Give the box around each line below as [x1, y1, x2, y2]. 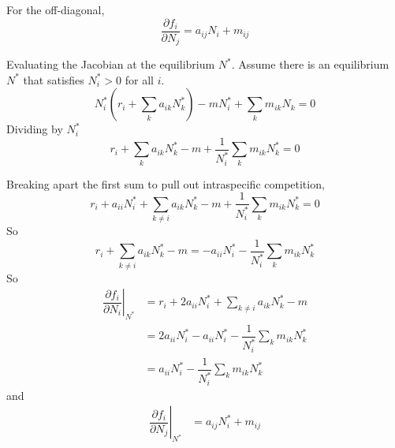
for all [125, 71, 154, 88]
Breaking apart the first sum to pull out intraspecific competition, [6, 175, 325, 192]
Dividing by [6, 121, 63, 137]
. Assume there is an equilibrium [231, 56, 389, 73]
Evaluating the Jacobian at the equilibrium [6, 56, 215, 73]
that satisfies [23, 71, 84, 88]
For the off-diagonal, [6, 2, 105, 17]
